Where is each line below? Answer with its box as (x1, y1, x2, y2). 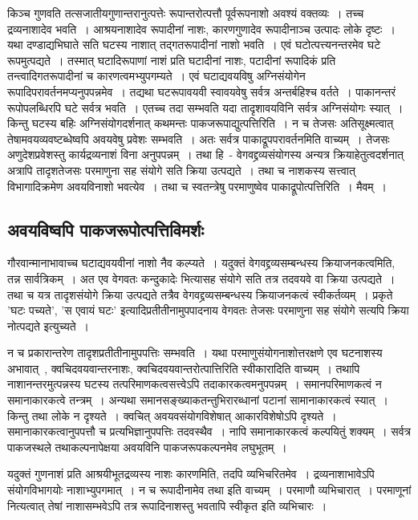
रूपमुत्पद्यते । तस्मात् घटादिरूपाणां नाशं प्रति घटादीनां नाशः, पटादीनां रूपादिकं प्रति (7, 51, 336, 68)
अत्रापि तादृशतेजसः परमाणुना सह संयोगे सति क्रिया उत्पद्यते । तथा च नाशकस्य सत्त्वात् (7, 161, 355, 178)
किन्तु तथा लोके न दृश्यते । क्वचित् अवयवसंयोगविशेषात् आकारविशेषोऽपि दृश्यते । (7, 407, 337, 424)
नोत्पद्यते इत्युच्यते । (7, 317, 90, 334)
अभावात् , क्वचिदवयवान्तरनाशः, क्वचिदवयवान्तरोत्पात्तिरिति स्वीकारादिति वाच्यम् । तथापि (7, 360, 360, 376)
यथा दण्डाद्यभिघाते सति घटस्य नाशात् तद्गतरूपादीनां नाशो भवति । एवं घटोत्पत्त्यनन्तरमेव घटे (7, 36, 381, 53)
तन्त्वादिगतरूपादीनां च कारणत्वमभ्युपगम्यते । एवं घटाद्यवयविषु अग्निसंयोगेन (7, 67, 306, 84)
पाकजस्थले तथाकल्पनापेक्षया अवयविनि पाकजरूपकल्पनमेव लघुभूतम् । (7, 438, 287, 455)
